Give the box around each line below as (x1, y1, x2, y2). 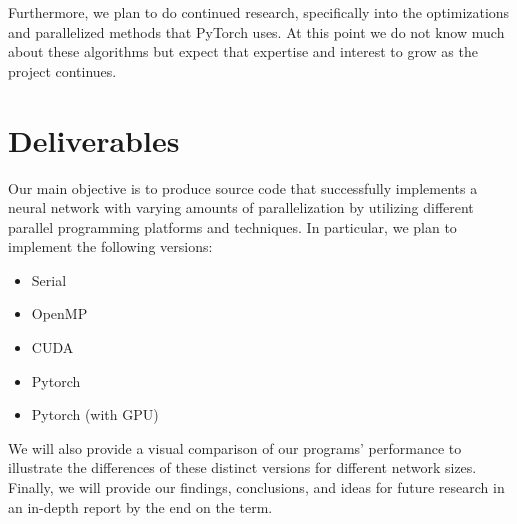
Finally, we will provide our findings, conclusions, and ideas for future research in (8, 477, 505, 498)
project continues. (8, 60, 117, 81)
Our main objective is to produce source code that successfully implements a (8, 177, 478, 198)
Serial (31, 269, 67, 290)
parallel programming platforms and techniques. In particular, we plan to (8, 216, 457, 237)
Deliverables (8, 119, 180, 160)
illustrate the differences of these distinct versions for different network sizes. (8, 457, 477, 478)
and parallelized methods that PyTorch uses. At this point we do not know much (8, 21, 505, 42)
